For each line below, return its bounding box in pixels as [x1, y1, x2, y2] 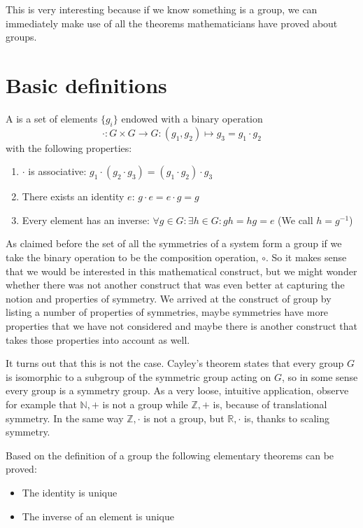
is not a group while [102, 397, 188, 412]
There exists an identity [22, 189, 124, 204]
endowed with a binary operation [121, 111, 263, 125]
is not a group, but [143, 410, 225, 425]
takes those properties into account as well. [6, 332, 190, 347]
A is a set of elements [6, 111, 98, 125]
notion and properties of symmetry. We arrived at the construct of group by [6, 291, 332, 305]
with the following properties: [6, 140, 132, 155]
